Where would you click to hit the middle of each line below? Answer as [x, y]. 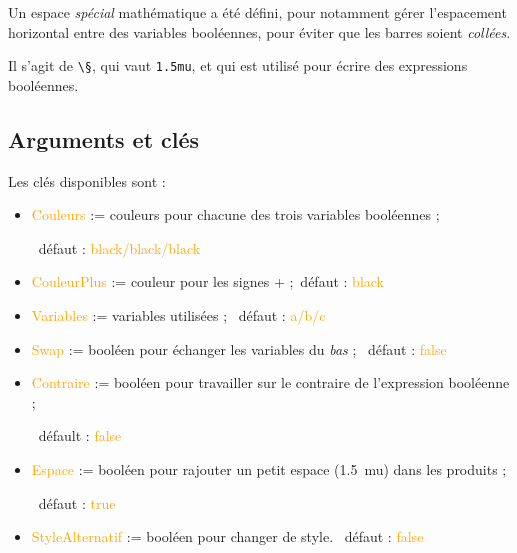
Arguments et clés [104, 138]
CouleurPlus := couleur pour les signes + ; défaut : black [208, 281]
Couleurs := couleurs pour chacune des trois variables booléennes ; [235, 214]
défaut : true [77, 502]
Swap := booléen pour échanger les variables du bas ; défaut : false [239, 348]
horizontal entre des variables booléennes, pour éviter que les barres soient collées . [259, 31]
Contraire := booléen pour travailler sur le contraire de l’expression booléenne [270, 382]
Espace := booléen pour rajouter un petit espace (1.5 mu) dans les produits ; [269, 468]
